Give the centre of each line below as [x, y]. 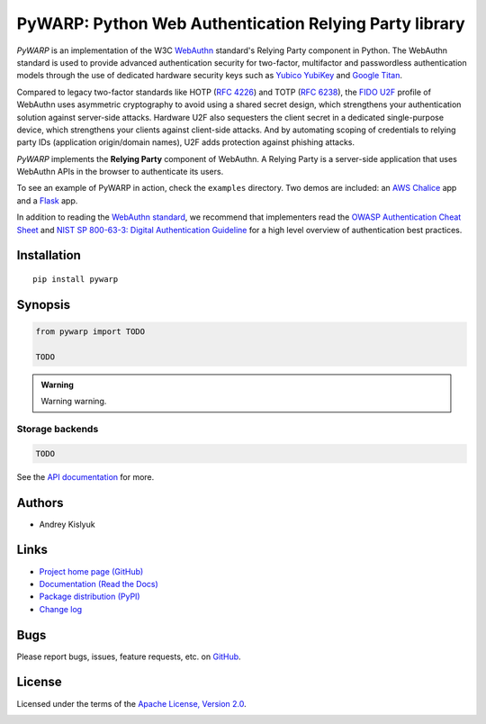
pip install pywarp [76, 280]
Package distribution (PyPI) [90, 597]
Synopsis [44, 305]
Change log [61, 609]
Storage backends [58, 429]
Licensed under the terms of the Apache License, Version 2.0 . [131, 703]
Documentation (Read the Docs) [99, 584]
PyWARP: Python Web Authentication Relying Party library [241, 23]
